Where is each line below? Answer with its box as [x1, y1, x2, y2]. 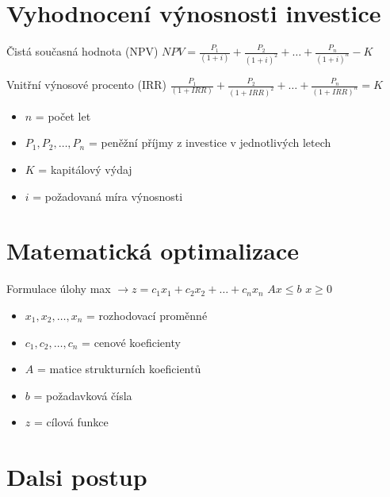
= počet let [35, 107, 91, 124]
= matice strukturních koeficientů [36, 360, 201, 377]
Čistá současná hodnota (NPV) [6, 43, 159, 60]
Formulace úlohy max [6, 280, 111, 297]
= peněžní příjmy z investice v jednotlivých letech [88, 134, 331, 151]
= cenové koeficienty [82, 333, 181, 350]
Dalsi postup [6, 460, 147, 493]
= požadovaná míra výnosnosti [32, 187, 183, 204]
